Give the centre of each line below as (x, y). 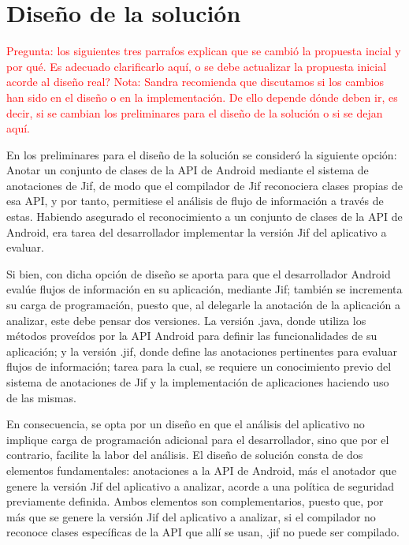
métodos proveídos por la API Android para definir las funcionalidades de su (192, 336)
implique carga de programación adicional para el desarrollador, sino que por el (198, 439)
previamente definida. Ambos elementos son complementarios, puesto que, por (195, 501)
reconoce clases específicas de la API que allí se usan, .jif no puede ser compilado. (203, 532)
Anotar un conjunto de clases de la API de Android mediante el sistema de (188, 170)
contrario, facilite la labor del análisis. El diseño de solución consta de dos (185, 455)
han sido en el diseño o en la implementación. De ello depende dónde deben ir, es (202, 97)
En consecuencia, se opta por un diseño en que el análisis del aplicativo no (186, 424)
